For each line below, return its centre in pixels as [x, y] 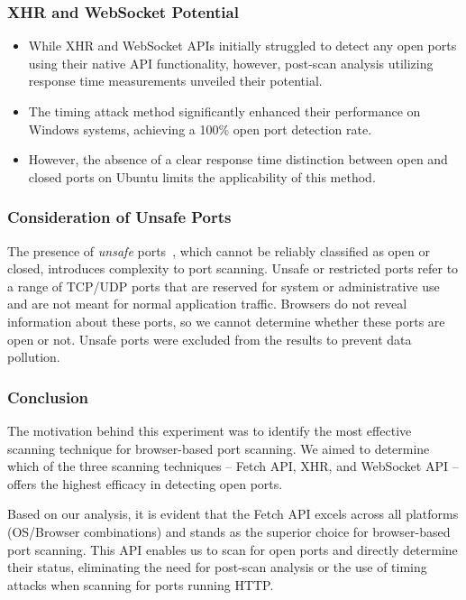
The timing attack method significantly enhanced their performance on [224, 111]
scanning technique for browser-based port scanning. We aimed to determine [219, 448]
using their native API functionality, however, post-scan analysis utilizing [231, 63]
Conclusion [48, 397]
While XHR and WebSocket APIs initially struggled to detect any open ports [242, 46]
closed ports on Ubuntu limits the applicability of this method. [202, 176]
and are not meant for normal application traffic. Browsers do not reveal [207, 304]
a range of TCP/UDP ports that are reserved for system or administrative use [224, 286]
